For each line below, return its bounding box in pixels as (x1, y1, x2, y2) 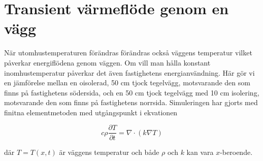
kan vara (186, 146, 214, 157)
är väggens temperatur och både (59, 146, 159, 157)
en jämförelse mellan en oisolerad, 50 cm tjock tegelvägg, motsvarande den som (4, 77, 250, 88)
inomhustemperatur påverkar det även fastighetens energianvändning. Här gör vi (4, 67, 255, 78)
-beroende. (220, 146, 253, 157)
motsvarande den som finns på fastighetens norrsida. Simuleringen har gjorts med (4, 97, 258, 108)
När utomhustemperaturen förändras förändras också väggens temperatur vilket (4, 47, 252, 58)
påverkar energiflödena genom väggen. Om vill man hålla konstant (4, 57, 211, 68)
